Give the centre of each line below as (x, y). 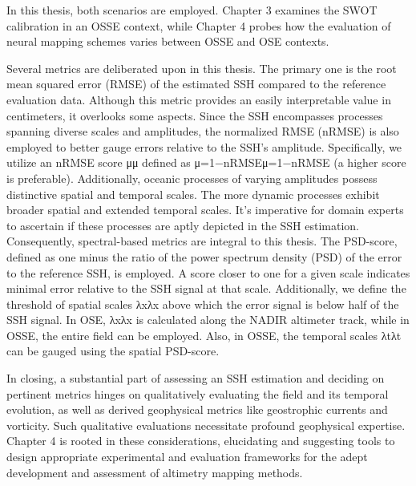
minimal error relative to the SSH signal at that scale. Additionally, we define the (206, 288)
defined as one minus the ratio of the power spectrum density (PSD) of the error (204, 256)
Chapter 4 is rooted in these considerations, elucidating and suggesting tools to (201, 441)
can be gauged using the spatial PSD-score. (113, 351)
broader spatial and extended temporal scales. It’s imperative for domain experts (205, 210)
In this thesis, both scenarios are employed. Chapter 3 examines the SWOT (192, 10)
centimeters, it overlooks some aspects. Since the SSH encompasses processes (195, 115)
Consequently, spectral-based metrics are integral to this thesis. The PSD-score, (202, 241)
